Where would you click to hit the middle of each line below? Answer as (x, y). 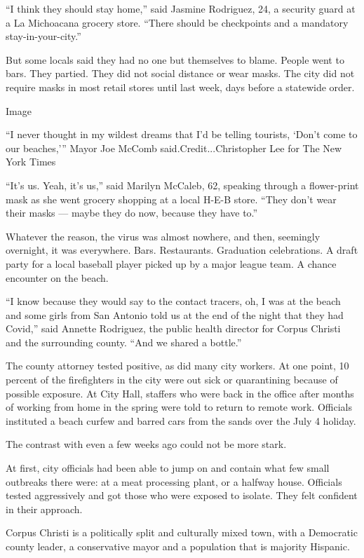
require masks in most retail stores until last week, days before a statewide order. (180, 87)
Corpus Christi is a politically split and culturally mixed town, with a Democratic (182, 532)
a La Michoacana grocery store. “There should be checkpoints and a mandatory (177, 22)
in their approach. (44, 509)
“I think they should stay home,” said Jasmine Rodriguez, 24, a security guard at (181, 8)
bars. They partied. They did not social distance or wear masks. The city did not (180, 73)
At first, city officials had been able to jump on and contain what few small (168, 468)
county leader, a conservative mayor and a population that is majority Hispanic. (178, 546)
